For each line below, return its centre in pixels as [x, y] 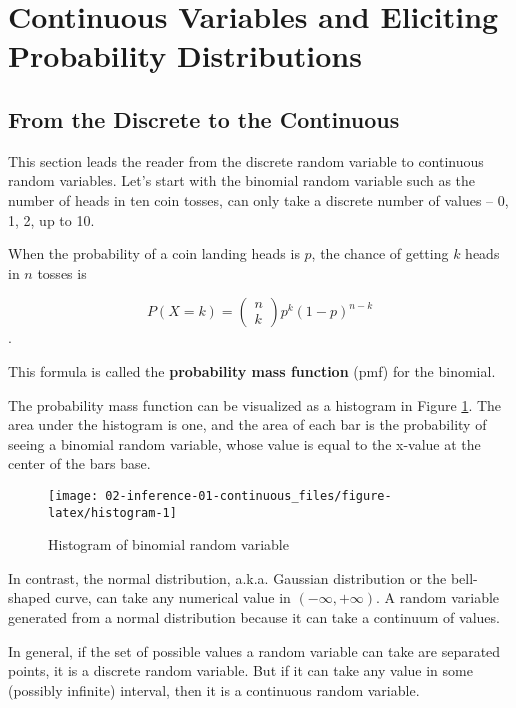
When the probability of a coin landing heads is [154, 253]
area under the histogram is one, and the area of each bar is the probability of [247, 424]
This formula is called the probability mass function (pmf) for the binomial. [252, 370]
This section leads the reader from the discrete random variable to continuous [246, 160]
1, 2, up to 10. [51, 219]
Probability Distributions [185, 55]
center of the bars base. [79, 463]
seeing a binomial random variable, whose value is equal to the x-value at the [244, 443]
